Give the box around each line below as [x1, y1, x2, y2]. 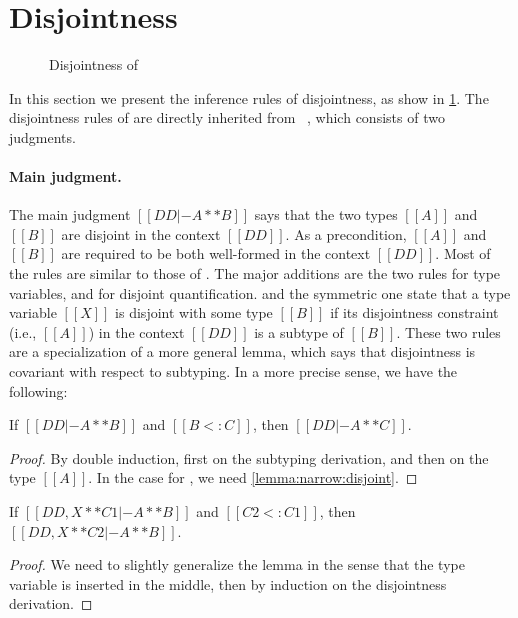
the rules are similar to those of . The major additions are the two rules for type [9, 263, 501, 284]
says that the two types [254, 204, 398, 225]
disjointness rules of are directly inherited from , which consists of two [9, 107, 445, 128]
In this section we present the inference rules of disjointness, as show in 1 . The [9, 87, 489, 108]
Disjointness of [49, 54, 139, 75]
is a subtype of [254, 321, 344, 342]
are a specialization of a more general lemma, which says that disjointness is [9, 341, 476, 362]
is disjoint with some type [115, 302, 273, 323]
